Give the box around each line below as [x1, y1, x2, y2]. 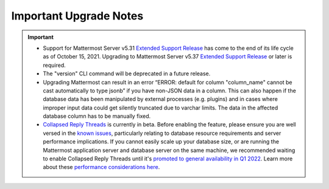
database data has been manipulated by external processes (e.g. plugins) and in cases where [43, 95, 278, 103]
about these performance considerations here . [43, 163, 160, 171]
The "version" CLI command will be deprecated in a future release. [43, 70, 211, 77]
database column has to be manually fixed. [43, 112, 151, 120]
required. [43, 61, 66, 69]
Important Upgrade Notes [11, 9, 144, 22]
